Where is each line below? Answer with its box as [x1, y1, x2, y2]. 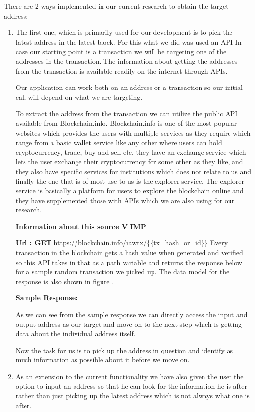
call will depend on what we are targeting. [15, 91, 143, 102]
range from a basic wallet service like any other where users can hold [15, 137, 222, 147]
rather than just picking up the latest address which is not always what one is [15, 390, 250, 401]
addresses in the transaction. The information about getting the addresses [15, 56, 238, 66]
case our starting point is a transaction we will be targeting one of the [15, 46, 227, 57]
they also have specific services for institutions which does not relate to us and [15, 166, 251, 176]
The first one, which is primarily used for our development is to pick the [15, 27, 233, 37]
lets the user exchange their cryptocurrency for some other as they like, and [15, 156, 243, 167]
